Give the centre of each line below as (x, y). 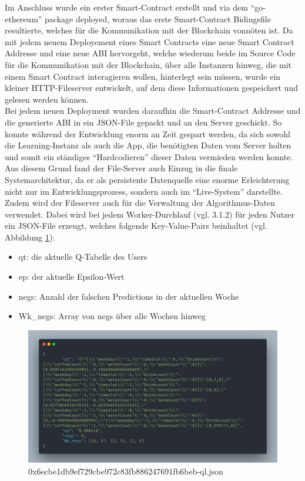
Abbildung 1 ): (30, 237)
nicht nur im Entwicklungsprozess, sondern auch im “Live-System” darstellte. (144, 191)
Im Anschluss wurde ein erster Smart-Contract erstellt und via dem (126, 7)
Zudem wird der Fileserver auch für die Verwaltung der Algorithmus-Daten (140, 203)
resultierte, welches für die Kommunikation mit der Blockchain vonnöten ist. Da (149, 30)
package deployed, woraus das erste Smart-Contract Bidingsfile (158, 18)
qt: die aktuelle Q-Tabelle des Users (83, 257)
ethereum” (24, 18)
